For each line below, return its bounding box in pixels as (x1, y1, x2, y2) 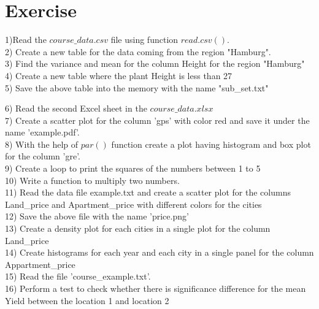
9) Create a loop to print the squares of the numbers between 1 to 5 (5, 162, 261, 175)
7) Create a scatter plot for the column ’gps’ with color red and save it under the (5, 113, 310, 126)
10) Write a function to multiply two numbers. (5, 174, 180, 186)
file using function (110, 33, 179, 46)
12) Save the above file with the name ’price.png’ (5, 210, 189, 223)
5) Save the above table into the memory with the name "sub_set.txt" (5, 81, 269, 94)
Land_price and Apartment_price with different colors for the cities (5, 197, 262, 210)
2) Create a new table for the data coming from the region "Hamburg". (5, 45, 271, 58)
